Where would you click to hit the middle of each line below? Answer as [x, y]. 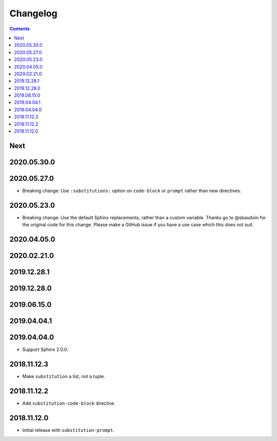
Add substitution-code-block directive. [69, 403]
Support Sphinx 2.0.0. [45, 350]
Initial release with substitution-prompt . [68, 430]
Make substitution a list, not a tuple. [64, 376]
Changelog [33, 13]
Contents [20, 29]
